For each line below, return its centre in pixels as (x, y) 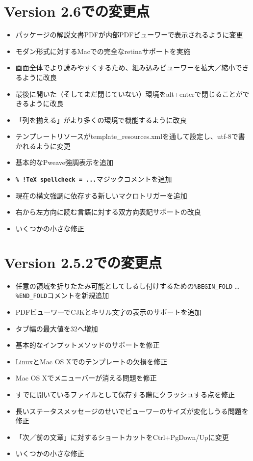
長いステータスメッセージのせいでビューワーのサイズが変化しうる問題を (132, 411)
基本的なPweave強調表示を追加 (64, 162)
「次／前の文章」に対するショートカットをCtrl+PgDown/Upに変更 (122, 437)
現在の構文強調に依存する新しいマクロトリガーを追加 (101, 195)
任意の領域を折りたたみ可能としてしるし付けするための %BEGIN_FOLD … (127, 285)
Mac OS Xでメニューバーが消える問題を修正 (86, 378)
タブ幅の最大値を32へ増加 (57, 328)
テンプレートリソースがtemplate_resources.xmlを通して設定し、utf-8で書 (130, 136)
